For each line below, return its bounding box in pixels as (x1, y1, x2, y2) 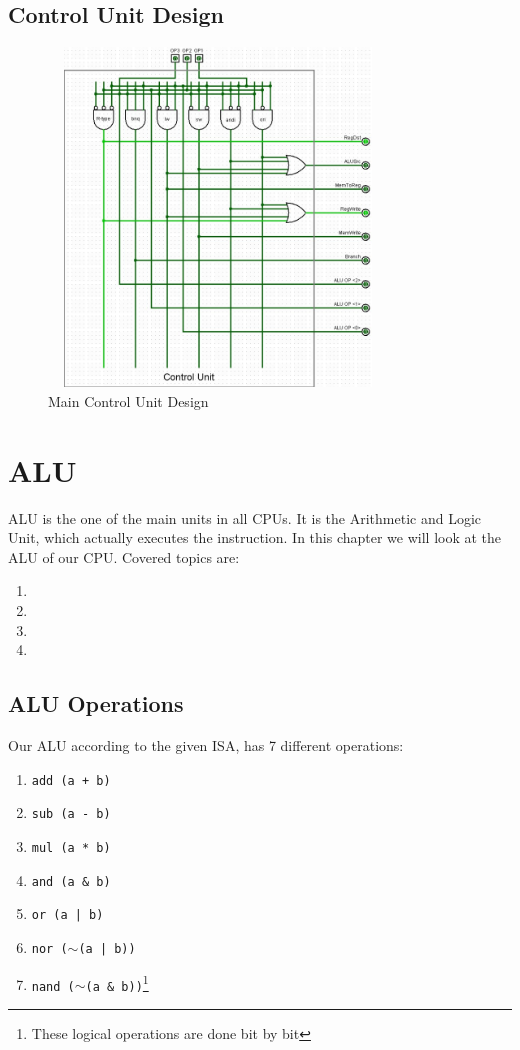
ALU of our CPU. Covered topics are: (8, 546, 240, 567)
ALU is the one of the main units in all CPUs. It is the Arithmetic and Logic (8, 507, 482, 528)
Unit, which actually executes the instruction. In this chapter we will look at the (8, 527, 502, 548)
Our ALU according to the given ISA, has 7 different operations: (8, 735, 404, 756)
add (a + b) (31, 773, 111, 788)
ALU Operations (8, 688, 184, 719)
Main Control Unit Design (48, 390, 209, 411)
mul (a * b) (31, 840, 111, 855)
